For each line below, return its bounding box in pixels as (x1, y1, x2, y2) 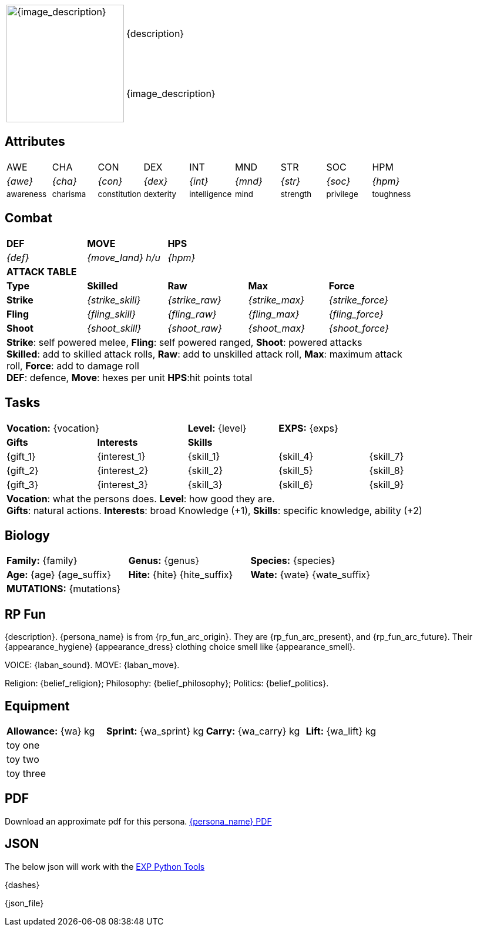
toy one (6, 739, 40, 752)
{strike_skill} (87, 293, 141, 306)
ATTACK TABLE (6, 265, 77, 278)
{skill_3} (187, 478, 223, 490)
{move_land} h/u (87, 251, 161, 263)
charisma (52, 189, 86, 199)
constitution (98, 189, 142, 199)
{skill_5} (278, 464, 313, 476)
